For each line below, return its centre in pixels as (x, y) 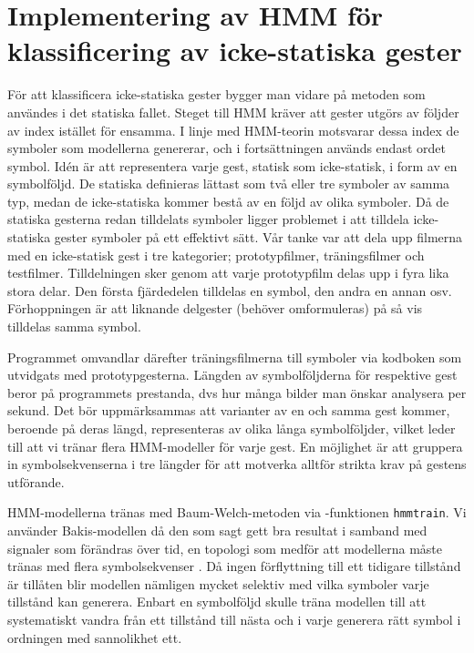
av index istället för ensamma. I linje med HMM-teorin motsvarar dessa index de (233, 130)
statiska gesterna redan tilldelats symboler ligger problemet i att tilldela (208, 219)
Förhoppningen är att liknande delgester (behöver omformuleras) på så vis (215, 308)
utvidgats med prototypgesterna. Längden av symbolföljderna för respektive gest (232, 375)
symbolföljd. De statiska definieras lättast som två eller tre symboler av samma (229, 184)
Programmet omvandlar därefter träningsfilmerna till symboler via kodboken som (235, 357)
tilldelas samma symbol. (74, 326)
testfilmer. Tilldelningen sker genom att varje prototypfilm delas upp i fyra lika (228, 273)
